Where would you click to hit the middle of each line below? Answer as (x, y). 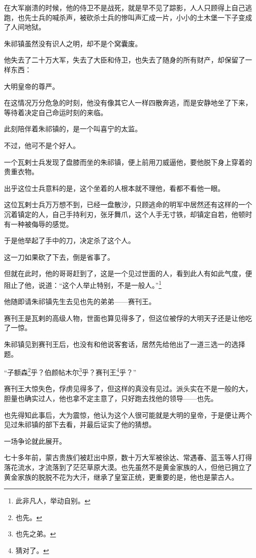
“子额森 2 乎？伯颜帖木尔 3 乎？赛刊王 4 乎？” (70, 371)
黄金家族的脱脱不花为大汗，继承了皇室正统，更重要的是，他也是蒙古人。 (121, 477)
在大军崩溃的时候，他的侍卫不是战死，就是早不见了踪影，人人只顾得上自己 (125, 7)
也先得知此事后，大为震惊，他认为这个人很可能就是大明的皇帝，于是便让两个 (128, 415)
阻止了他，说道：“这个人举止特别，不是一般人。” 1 (83, 284)
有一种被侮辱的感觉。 (38, 224)
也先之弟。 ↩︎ (36, 534)
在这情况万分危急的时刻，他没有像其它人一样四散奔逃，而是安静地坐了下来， (128, 103)
